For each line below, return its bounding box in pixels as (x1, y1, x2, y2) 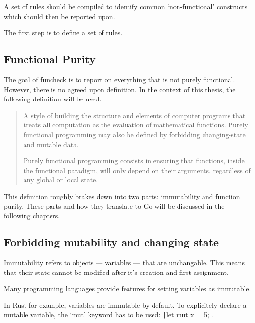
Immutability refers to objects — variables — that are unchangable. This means (4, 257, 245, 267)
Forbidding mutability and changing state (4, 234, 219, 249)
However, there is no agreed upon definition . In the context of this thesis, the (4, 84, 236, 94)
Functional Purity (4, 51, 96, 67)
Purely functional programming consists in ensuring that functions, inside (23, 155, 245, 166)
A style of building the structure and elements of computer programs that (23, 110, 246, 120)
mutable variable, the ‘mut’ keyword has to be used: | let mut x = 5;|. (4, 309, 213, 320)
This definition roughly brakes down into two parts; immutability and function (4, 191, 240, 201)
